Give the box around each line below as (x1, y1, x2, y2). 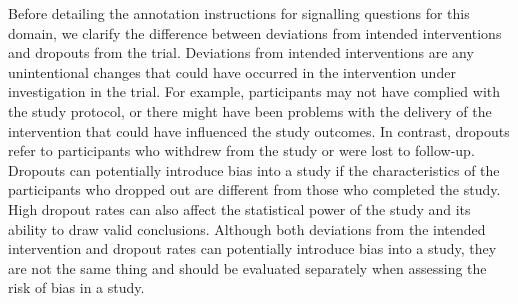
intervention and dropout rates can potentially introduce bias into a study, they (8, 238, 497, 259)
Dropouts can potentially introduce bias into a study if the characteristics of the (8, 159, 500, 180)
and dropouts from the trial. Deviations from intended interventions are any (8, 42, 474, 63)
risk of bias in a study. (8, 277, 145, 298)
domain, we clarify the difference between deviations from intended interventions (8, 22, 502, 43)
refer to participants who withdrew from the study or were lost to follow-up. (8, 140, 475, 161)
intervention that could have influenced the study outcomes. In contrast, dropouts (8, 120, 510, 141)
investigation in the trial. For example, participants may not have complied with (8, 81, 501, 102)
